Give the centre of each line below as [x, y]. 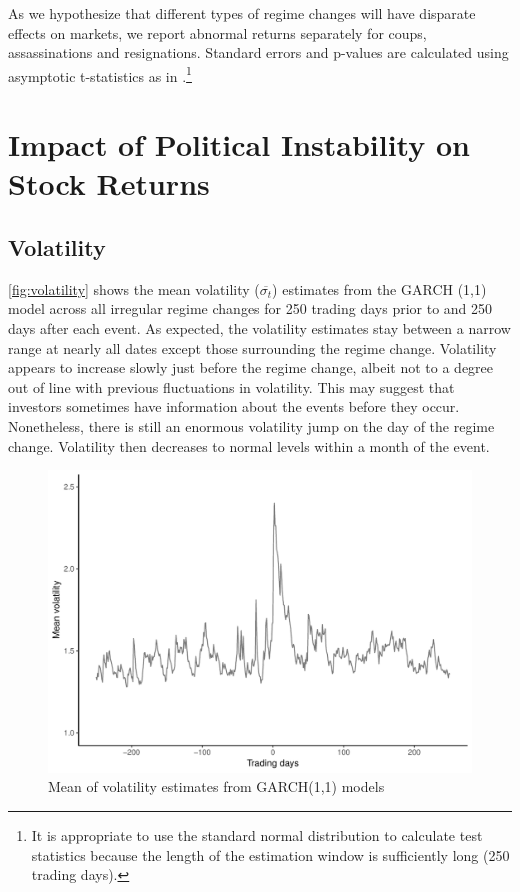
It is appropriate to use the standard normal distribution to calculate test [257, 835]
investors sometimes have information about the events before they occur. [234, 406]
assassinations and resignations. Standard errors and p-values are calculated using [258, 52]
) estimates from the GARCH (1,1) [379, 288]
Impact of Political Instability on [239, 144]
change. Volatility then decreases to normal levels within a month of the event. [249, 445]
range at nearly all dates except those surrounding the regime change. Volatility [252, 347]
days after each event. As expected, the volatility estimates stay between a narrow [259, 327]
